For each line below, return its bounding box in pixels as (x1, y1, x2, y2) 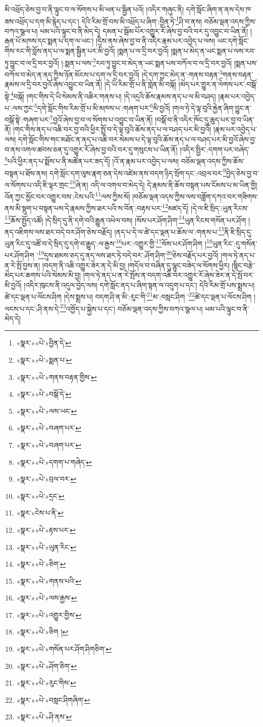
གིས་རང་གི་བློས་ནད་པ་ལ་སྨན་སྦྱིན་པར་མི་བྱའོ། (5, 46, 115, 56)
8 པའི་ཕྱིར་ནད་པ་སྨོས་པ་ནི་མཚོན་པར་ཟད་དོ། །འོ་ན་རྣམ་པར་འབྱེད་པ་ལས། (5, 154, 179, 166)
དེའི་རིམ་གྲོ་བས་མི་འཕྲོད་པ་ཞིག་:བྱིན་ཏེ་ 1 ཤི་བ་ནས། (81, 14, 202, 26)
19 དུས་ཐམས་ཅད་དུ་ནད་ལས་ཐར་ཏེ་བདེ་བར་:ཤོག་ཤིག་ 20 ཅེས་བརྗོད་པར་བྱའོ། (38, 248, 219, 260)
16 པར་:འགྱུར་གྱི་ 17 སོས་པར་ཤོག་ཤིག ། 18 (116, 237, 213, 248)
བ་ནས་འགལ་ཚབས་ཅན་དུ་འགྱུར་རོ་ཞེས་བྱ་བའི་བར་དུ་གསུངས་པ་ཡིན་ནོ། (5, 144, 178, 154)
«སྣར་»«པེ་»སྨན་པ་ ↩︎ (16, 354, 72, 365)
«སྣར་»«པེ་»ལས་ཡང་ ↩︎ (16, 405, 77, 416)
